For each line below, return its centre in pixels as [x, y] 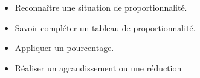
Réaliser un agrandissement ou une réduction [98, 67]
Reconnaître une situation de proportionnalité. [101, 7]
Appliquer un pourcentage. [64, 48]
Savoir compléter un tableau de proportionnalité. [105, 27]
